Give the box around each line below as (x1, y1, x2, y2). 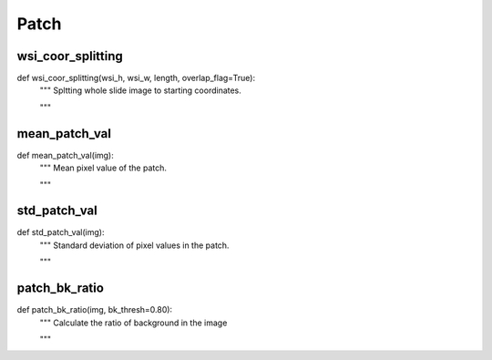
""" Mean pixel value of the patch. (39, 162, 168, 173)
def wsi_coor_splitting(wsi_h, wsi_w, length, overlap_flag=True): (16, 73, 255, 84)
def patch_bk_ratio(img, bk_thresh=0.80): (16, 304, 173, 315)
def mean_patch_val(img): (16, 149, 114, 160)
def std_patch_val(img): (16, 227, 105, 238)
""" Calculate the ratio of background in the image (39, 317, 228, 328)
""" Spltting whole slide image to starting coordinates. (39, 85, 241, 96)
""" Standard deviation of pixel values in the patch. (39, 240, 230, 251)
